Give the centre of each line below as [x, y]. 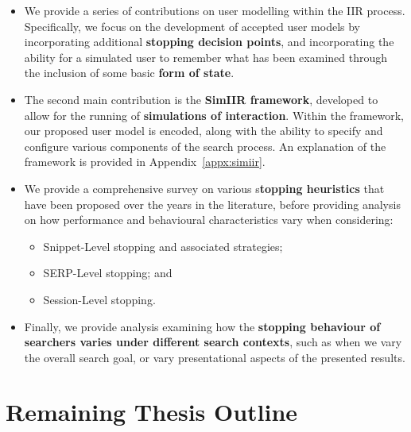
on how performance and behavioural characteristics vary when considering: [209, 220]
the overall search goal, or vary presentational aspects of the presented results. [215, 357]
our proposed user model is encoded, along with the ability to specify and [204, 131]
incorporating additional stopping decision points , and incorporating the [209, 42]
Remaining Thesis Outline [152, 412]
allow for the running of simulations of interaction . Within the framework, [214, 115]
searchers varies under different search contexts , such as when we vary [213, 342]
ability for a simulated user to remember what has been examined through [205, 57]
